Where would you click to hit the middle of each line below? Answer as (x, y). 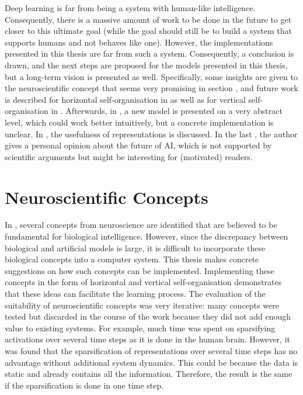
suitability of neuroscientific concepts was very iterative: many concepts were (142, 305)
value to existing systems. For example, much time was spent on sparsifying (140, 328)
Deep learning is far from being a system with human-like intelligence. (130, 8)
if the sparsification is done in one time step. (84, 385)
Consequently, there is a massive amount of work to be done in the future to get (148, 19)
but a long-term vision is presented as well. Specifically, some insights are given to (151, 76)
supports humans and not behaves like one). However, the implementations (139, 42)
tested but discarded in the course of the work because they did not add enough (148, 316)
